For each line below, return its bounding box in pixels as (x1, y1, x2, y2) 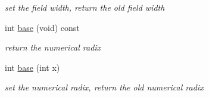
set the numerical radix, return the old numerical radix (5, 81, 204, 93)
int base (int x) (5, 61, 60, 73)
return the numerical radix (5, 41, 101, 54)
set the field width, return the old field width (5, 1, 165, 13)
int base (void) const (5, 21, 80, 33)
